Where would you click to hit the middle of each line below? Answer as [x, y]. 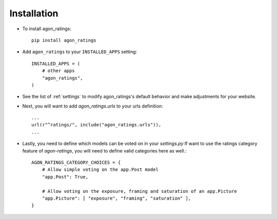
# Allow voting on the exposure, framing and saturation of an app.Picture [139, 191]
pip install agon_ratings [64, 40]
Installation [34, 13]
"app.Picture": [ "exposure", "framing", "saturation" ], [116, 198]
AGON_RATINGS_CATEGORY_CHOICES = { [76, 163]
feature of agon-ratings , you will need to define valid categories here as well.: [104, 150]
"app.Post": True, [65, 177]
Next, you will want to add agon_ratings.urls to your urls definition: [93, 106]
